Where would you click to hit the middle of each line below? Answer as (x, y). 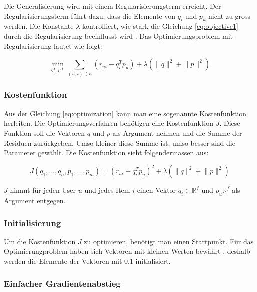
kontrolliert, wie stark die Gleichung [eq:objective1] (160, 26)
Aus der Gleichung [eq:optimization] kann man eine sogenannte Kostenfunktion (125, 113)
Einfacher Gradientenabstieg (62, 283)
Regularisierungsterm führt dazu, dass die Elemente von (90, 16)
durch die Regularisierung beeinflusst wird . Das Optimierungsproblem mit (119, 36)
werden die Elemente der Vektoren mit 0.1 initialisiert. (87, 260)
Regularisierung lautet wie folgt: (53, 46)
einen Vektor (156, 190)
